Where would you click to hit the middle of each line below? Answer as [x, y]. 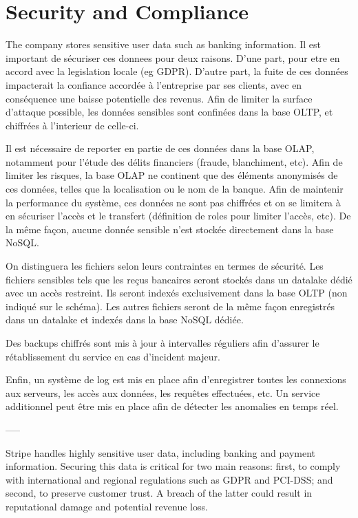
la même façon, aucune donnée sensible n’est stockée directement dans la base [170, 229]
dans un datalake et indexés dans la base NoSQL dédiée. [125, 320]
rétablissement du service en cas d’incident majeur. [113, 356]
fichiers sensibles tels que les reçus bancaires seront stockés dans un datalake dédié [179, 279]
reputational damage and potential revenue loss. [107, 506]
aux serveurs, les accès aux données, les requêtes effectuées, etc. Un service [163, 392]
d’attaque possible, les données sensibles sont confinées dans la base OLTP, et [169, 112]
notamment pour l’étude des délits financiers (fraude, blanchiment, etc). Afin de [174, 161]
